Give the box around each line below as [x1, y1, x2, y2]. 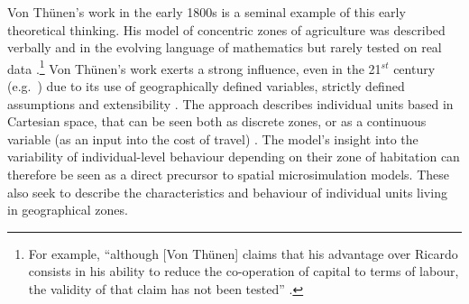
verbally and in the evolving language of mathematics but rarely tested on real [7, 38, 442, 57]
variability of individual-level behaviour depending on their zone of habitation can [7, 147, 460, 166]
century [393, 59, 436, 78]
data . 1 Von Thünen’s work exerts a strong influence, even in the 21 [7, 56, 382, 78]
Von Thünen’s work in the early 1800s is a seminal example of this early [7, 3, 406, 21]
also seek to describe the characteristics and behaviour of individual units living [7, 182, 447, 201]
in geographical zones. [7, 200, 128, 219]
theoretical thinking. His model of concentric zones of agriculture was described [7, 20, 446, 39]
